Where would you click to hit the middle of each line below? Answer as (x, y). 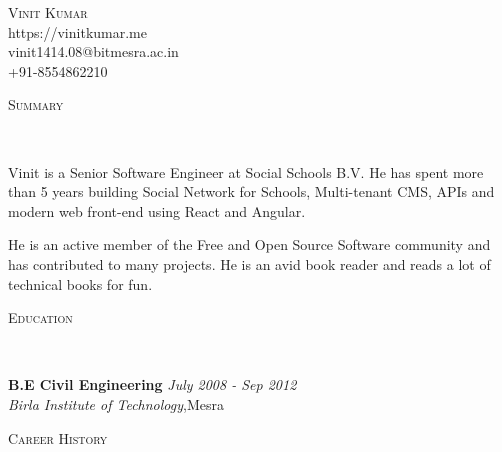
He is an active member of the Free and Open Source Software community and (249, 244)
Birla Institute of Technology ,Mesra (116, 403)
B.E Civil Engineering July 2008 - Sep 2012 (152, 384)
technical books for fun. (80, 283)
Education (40, 317)
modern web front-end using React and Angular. (157, 210)
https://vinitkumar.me (77, 31)
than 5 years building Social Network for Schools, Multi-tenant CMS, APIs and (251, 191)
